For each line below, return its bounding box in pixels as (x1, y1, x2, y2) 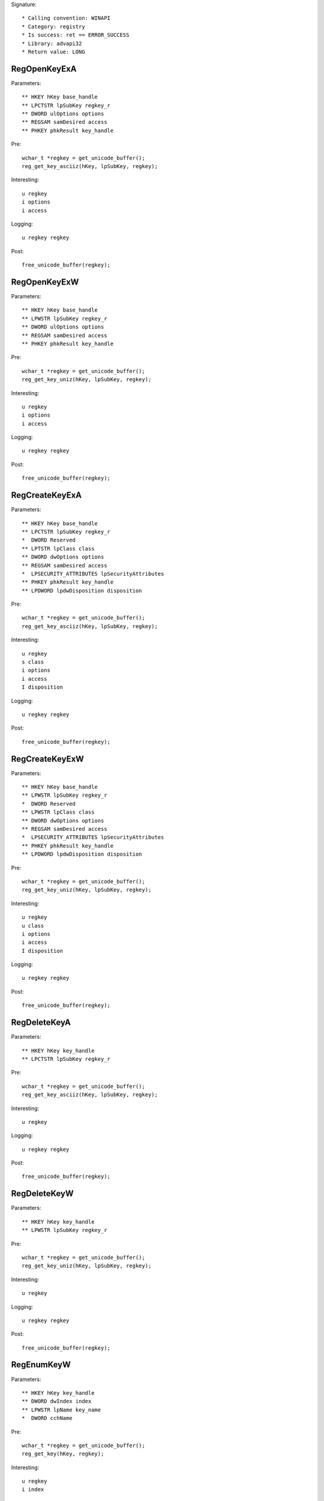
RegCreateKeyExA (11, 490, 82, 501)
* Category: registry (22, 23, 85, 30)
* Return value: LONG (22, 48, 85, 55)
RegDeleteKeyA (11, 1018, 71, 1028)
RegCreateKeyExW (11, 754, 84, 764)
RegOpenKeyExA (11, 64, 77, 74)
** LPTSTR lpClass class (22, 545, 95, 552)
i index (22, 1486, 44, 1493)
